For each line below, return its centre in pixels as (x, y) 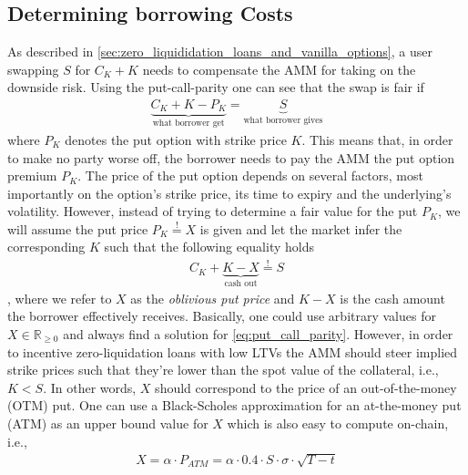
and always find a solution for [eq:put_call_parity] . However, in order (258, 333)
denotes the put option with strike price (176, 139)
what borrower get (188, 124)
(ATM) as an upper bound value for (108, 423)
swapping (33, 69)
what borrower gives (283, 120)
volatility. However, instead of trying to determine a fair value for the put (213, 211)
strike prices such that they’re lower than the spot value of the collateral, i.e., (223, 370)
